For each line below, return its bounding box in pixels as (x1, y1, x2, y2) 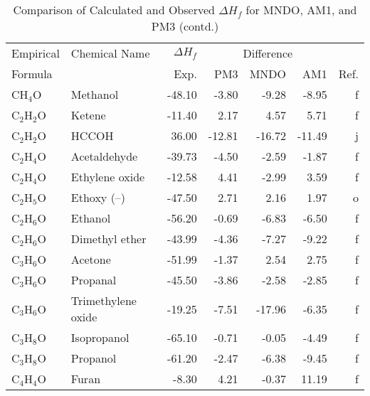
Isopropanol (70, 329, 129, 346)
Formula (11, 65, 53, 82)
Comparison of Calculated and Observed (13, 1, 215, 18)
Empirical (11, 45, 60, 61)
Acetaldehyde (70, 148, 138, 164)
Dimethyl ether (70, 230, 147, 247)
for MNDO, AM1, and (245, 1, 357, 18)
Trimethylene (70, 292, 137, 309)
